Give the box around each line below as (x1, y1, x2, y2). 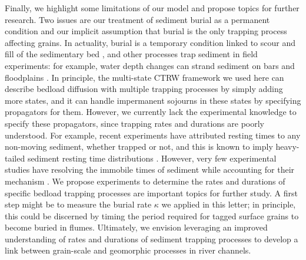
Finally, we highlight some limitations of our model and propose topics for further (5, 2, 300, 14)
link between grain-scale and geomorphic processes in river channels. (5, 244, 251, 256)
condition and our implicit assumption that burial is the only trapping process (5, 25, 287, 37)
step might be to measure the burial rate (5, 198, 152, 210)
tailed (5, 152, 25, 164)
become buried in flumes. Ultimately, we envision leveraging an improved (5, 221, 268, 233)
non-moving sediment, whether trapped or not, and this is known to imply (5, 140, 273, 153)
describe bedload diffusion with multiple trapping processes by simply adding (5, 83, 283, 95)
